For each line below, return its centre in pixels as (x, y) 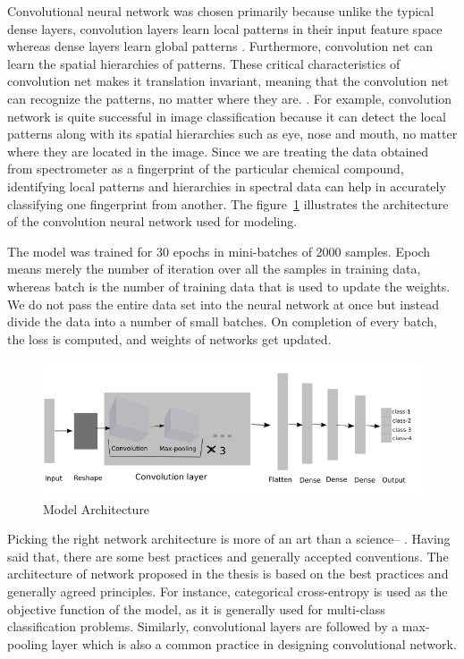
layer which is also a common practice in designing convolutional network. (254, 643)
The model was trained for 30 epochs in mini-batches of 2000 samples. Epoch (219, 251)
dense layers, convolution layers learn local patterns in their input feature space (225, 28)
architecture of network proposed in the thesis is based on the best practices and (228, 574)
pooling (28, 643)
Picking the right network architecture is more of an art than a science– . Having (229, 539)
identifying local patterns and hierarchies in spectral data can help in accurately (227, 186)
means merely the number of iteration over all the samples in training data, (214, 269)
